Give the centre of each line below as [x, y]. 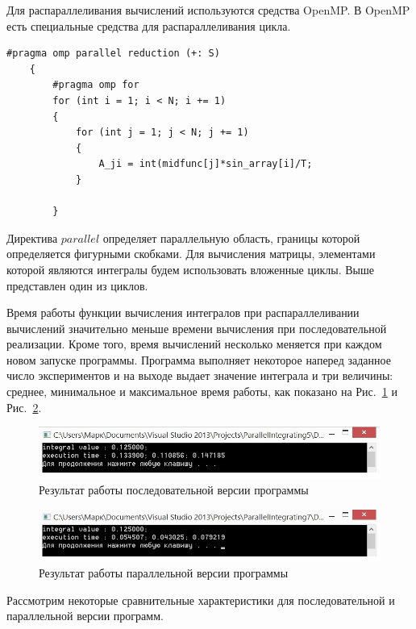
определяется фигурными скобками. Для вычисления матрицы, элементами [191, 254]
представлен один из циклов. [77, 285]
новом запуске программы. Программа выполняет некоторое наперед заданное [199, 359]
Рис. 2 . [24, 407]
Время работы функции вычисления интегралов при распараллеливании [183, 312]
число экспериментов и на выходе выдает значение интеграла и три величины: [200, 375]
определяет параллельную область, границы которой [231, 237]
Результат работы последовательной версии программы [174, 490]
